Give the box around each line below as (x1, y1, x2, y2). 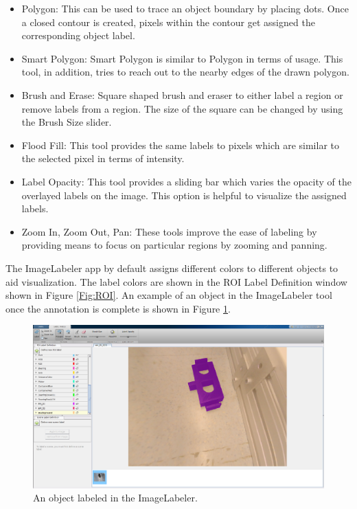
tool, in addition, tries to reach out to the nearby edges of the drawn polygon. (21, 65, 349, 79)
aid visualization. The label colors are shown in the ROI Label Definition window (5, 274, 347, 289)
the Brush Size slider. (21, 115, 112, 129)
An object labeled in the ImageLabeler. (33, 490, 198, 505)
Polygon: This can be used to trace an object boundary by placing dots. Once (21, 1, 349, 15)
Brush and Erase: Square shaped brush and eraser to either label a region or (21, 87, 343, 102)
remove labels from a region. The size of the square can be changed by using (21, 101, 343, 115)
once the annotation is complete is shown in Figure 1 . (5, 301, 231, 315)
